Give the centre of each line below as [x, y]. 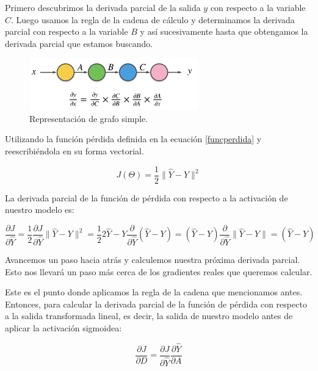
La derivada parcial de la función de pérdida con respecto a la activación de [146, 197]
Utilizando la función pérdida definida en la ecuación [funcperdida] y [133, 139]
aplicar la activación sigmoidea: [63, 327]
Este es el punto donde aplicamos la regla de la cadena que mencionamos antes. [154, 292]
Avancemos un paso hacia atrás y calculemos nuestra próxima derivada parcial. [153, 259]
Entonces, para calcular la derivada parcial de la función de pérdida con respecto [156, 304]
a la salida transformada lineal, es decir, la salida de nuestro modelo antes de [149, 316]
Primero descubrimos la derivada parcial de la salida [103, 7]
